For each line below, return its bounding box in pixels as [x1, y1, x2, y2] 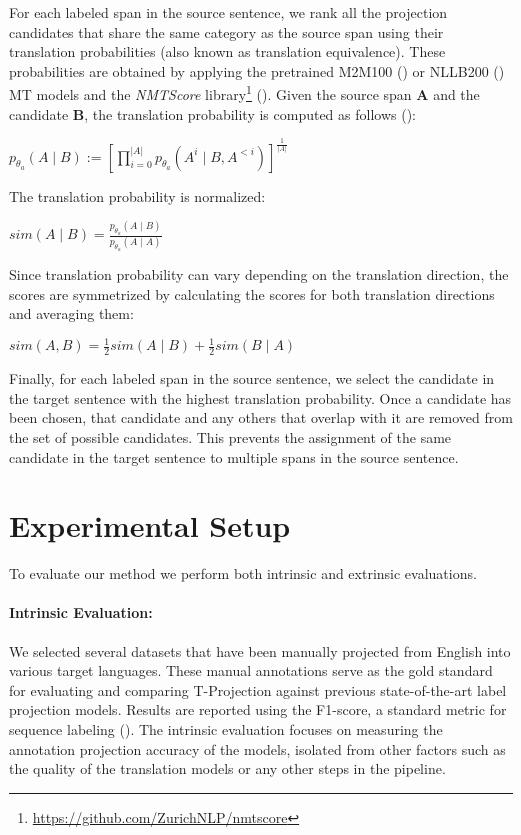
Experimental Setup [9, 505, 291, 546]
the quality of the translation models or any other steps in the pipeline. [9, 758, 446, 779]
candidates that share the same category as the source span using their [9, 21, 444, 42]
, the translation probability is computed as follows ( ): [84, 103, 416, 124]
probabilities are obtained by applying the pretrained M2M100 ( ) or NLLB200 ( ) [9, 60, 505, 81]
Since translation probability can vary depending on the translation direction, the [9, 264, 509, 285]
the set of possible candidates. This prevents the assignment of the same [9, 426, 452, 447]
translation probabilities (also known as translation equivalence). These [9, 41, 446, 62]
